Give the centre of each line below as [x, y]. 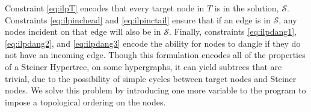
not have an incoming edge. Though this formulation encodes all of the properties [155, 55]
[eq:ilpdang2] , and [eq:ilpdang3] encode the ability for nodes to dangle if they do [153, 43]
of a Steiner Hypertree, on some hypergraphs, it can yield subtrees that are [143, 66]
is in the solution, [247, 8]
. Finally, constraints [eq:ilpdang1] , [232, 31]
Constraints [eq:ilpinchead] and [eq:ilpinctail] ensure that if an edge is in [138, 19]
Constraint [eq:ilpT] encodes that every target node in [105, 8]
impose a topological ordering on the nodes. [85, 102]
